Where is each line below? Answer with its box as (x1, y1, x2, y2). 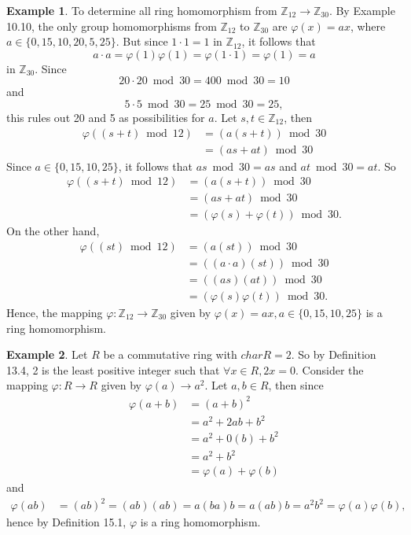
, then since (268, 377, 324, 393)
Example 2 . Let (6, 346, 88, 363)
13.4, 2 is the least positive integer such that (6, 361, 220, 378)
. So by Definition (291, 346, 376, 363)
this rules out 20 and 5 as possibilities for (6, 109, 205, 125)
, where (350, 17, 386, 34)
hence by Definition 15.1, (6, 514, 127, 530)
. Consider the (295, 361, 364, 378)
